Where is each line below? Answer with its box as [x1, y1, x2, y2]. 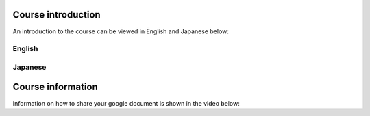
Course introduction [12, 9, 101, 20]
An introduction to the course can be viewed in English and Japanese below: [12, 27, 230, 35]
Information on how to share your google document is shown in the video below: [12, 99, 240, 107]
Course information [12, 81, 99, 93]
